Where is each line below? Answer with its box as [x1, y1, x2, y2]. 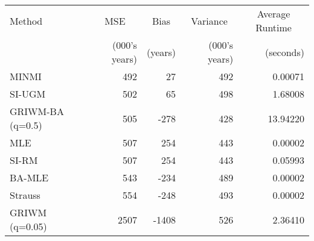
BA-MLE [10, 171, 49, 184]
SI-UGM [10, 87, 46, 101]
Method [10, 13, 43, 28]
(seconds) [264, 45, 304, 59]
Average [257, 7, 290, 20]
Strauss [10, 188, 40, 202]
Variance [191, 13, 228, 28]
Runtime [255, 20, 292, 34]
